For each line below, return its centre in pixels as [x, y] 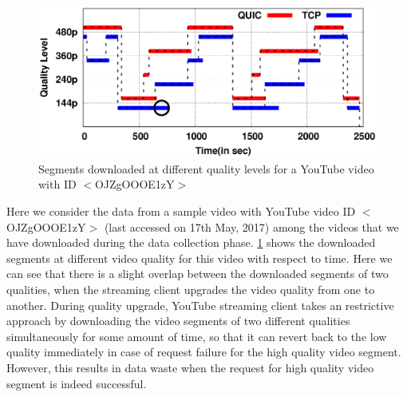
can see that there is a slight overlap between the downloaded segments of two [198, 274]
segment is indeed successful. [77, 383]
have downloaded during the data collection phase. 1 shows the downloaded [191, 242]
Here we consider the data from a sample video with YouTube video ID [181, 211]
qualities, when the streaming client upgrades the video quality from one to [191, 289]
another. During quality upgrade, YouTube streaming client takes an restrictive [200, 305]
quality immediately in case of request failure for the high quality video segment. [204, 352]
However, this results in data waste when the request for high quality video [190, 367]
